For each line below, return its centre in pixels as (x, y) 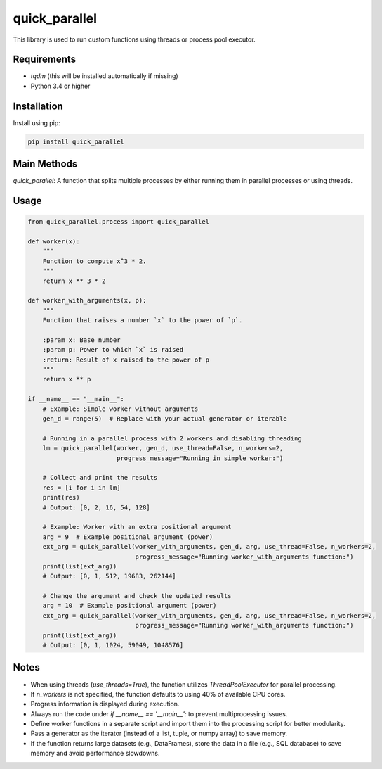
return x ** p (67, 379)
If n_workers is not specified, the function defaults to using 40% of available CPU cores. (158, 694)
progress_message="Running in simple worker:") (200, 458)
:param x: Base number (81, 340)
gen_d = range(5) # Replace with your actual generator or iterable (165, 419)
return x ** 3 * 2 (74, 281)
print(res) (61, 497)
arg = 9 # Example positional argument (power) (128, 537)
